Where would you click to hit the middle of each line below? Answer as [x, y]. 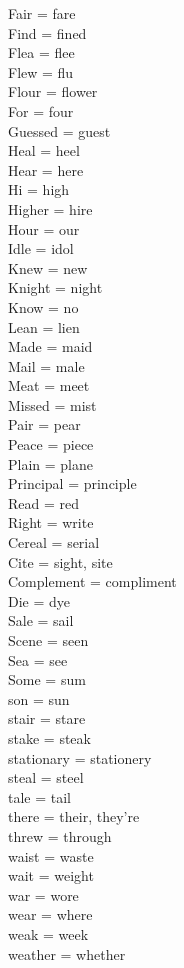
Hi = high [39, 189]
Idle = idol [41, 248]
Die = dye [39, 600]
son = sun [39, 698]
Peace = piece [51, 444]
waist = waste [51, 855]
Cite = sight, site [60, 561]
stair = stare [47, 718]
